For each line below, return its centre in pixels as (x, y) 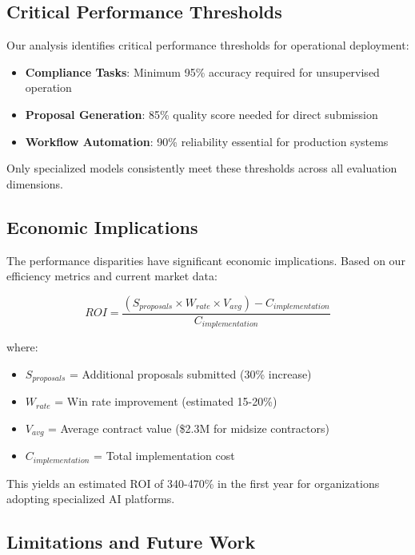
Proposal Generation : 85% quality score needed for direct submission (202, 114)
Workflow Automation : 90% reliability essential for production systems (207, 141)
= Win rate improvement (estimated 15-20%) (166, 401)
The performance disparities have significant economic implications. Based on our (206, 260)
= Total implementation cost (164, 456)
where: (22, 347)
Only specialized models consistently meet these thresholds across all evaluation (202, 168)
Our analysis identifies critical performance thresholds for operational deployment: (208, 45)
